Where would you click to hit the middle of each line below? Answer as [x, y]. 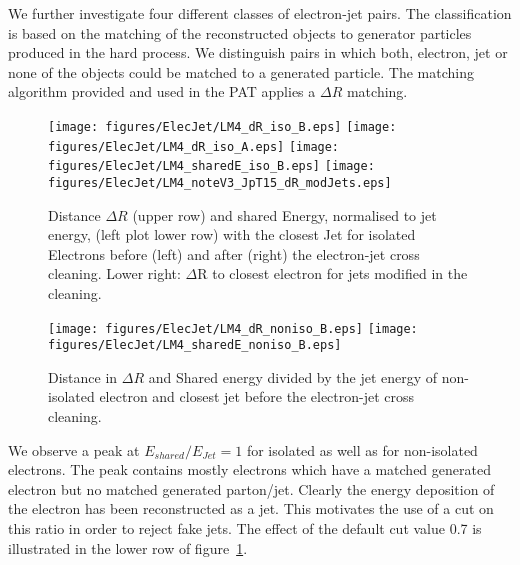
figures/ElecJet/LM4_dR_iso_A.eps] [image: [194, 146]
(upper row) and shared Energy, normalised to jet [284, 214]
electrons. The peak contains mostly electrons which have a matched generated [249, 469]
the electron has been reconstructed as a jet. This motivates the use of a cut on [251, 508]
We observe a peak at [74, 449]
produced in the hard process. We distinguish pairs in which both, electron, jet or [258, 52]
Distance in [83, 376]
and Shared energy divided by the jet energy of [293, 376]
